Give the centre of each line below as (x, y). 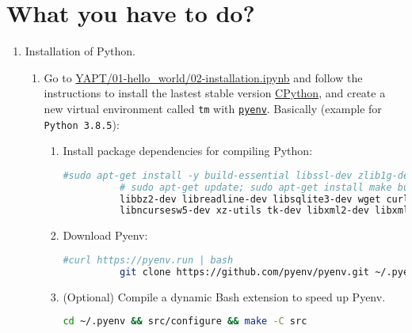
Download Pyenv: (105, 235)
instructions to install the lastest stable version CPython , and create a (215, 93)
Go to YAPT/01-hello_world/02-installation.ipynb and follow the (203, 77)
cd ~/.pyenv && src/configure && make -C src (185, 322)
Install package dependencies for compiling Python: (188, 151)
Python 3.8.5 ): (82, 124)
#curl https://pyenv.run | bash (148, 260)
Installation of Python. (80, 51)
